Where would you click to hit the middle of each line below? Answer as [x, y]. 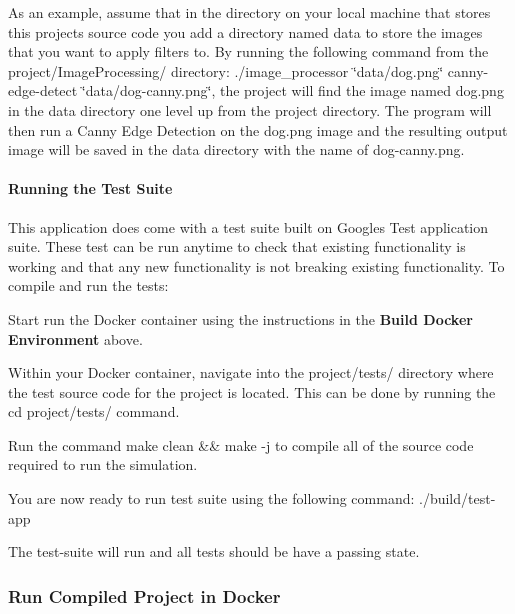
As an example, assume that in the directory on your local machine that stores [249, 12]
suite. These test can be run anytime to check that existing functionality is [237, 246]
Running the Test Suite [90, 188]
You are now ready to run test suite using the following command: [211, 498]
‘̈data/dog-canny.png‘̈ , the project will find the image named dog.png [292, 90]
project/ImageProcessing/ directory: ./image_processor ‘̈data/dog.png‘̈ [226, 70]
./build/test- [457, 498]
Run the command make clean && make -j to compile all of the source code [241, 444]
